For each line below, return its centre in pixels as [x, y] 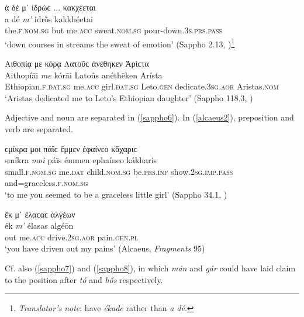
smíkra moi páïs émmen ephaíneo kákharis [81, 160]
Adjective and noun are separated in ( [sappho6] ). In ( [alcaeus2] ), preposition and [149, 117]
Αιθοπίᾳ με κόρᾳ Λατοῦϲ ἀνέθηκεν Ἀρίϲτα [77, 63]
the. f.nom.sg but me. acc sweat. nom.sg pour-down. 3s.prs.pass [114, 30]
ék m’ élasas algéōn [39, 225]
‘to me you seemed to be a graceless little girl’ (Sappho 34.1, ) [116, 194]
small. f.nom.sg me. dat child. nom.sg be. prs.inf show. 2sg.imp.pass [119, 171]
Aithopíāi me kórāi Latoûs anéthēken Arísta [84, 75]
